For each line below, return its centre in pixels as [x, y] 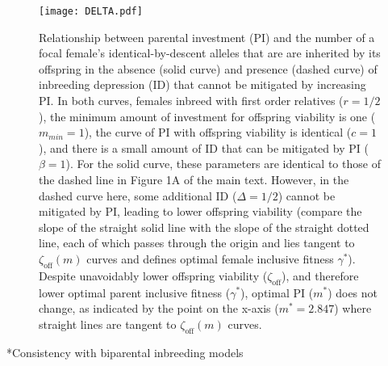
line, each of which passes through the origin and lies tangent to [197, 243]
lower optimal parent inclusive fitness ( [135, 292]
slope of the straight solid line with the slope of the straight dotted [204, 227]
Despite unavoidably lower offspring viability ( [153, 275]
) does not [353, 292]
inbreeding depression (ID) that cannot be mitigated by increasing [202, 84]
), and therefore [320, 275]
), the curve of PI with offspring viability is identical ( [218, 132]
